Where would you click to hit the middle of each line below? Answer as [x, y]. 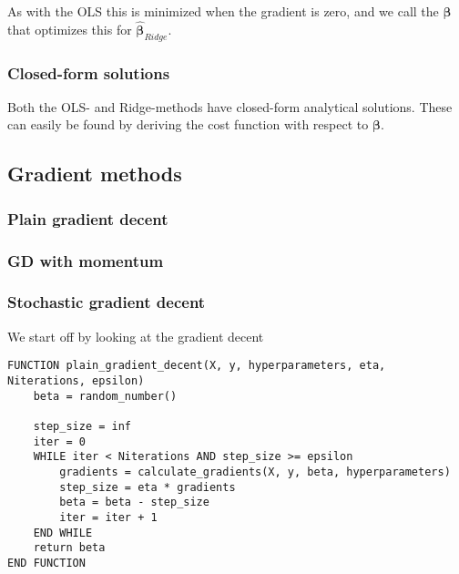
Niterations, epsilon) [76, 380]
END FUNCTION [46, 563]
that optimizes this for [70, 29]
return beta [69, 548]
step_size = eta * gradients [148, 487]
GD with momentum [86, 260]
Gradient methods [95, 174]
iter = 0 [59, 441]
